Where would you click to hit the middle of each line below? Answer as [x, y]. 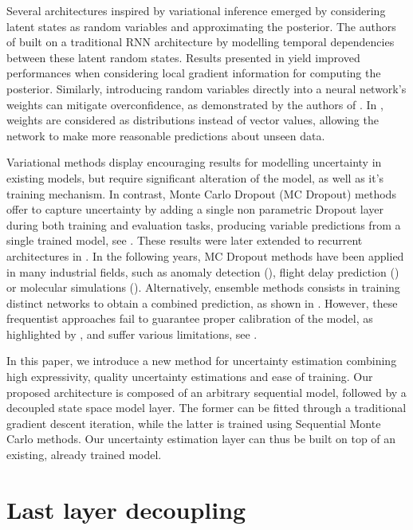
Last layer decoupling [126, 509]
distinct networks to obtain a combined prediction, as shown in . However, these [202, 302]
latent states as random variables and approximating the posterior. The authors [201, 26]
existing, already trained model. [84, 455]
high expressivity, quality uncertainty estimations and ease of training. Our [190, 377]
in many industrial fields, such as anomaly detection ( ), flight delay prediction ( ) [203, 271]
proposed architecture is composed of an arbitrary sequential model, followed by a [206, 392]
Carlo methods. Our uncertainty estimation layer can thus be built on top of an [201, 439]
